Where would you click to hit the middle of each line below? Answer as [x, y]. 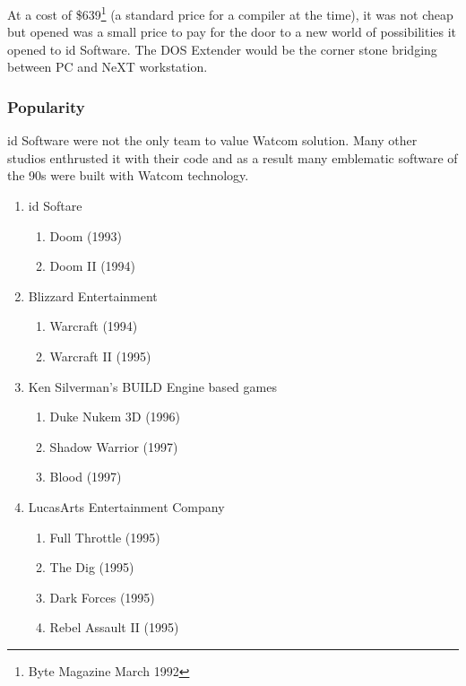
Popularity [46, 106]
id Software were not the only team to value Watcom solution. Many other [212, 140]
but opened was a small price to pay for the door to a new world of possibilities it [232, 32]
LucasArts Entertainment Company [126, 506]
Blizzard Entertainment [93, 295]
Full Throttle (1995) [105, 537]
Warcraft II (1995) [100, 356]
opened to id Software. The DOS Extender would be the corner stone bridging [222, 49]
